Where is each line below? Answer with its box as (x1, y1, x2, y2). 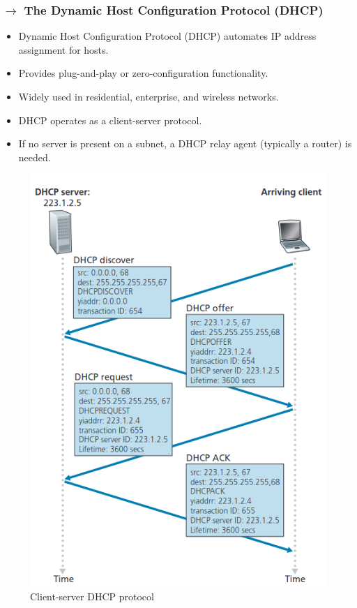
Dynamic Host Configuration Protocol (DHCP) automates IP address (18, 29, 317, 43)
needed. (18, 149, 51, 164)
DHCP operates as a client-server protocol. (18, 112, 202, 127)
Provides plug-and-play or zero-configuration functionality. (18, 66, 268, 80)
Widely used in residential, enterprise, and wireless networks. (18, 89, 279, 103)
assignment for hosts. (18, 42, 109, 57)
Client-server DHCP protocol (30, 589, 154, 604)
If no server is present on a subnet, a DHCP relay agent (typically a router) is (18, 136, 352, 151)
